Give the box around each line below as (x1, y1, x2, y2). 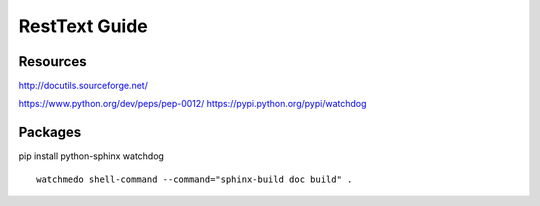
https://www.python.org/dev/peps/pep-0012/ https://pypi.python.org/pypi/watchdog (18, 98, 367, 110)
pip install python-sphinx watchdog (18, 150, 165, 162)
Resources (18, 53, 87, 70)
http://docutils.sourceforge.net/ (18, 80, 149, 92)
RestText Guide (18, 15, 149, 37)
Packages (18, 124, 82, 141)
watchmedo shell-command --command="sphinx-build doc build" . (36, 173, 353, 185)
